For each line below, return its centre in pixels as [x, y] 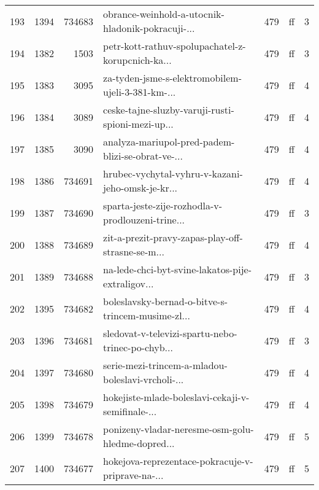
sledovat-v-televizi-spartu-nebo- [170, 333]
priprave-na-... [133, 475]
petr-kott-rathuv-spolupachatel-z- [175, 46]
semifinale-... [130, 411]
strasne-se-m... [134, 251]
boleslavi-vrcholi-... [144, 379]
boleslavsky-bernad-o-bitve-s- [166, 301]
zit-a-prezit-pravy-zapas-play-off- [173, 237]
